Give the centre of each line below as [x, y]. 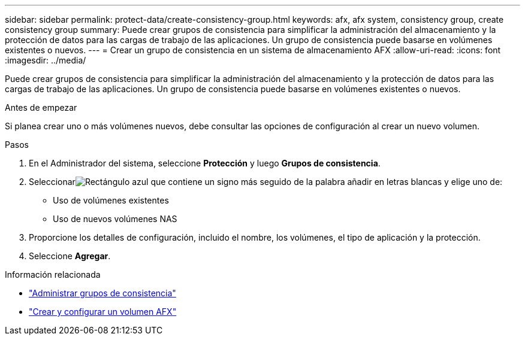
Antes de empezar [41, 107]
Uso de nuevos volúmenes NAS [115, 219]
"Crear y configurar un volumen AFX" [103, 312]
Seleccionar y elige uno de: [266, 182]
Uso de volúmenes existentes [111, 200]
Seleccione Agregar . [70, 256]
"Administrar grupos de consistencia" [102, 293]
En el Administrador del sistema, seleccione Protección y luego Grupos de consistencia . [205, 163]
